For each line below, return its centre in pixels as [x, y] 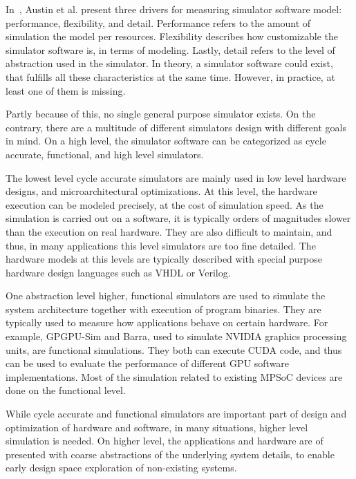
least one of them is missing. [66, 90]
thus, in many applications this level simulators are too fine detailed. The [161, 245]
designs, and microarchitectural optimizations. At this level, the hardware [161, 191]
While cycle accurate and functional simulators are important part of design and [176, 414]
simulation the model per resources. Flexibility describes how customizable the [172, 36]
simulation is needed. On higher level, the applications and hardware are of [165, 441]
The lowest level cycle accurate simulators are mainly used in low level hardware [176, 177]
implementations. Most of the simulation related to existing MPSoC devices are [174, 376]
